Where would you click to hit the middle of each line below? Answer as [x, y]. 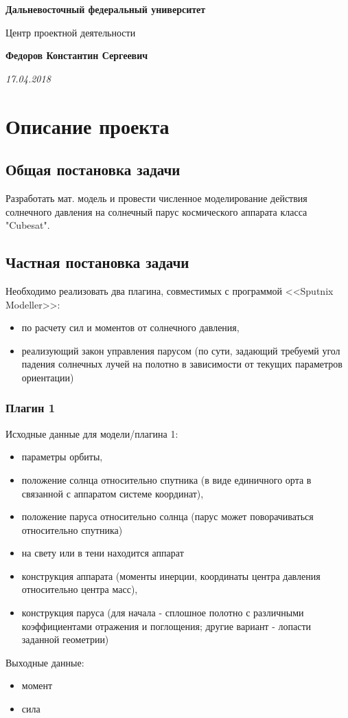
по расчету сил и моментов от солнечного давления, [130, 327]
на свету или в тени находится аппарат [103, 553]
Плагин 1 [31, 408]
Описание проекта [88, 125]
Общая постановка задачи [93, 169]
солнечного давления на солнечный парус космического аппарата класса [156, 211]
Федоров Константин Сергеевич [77, 55]
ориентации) [48, 377]
